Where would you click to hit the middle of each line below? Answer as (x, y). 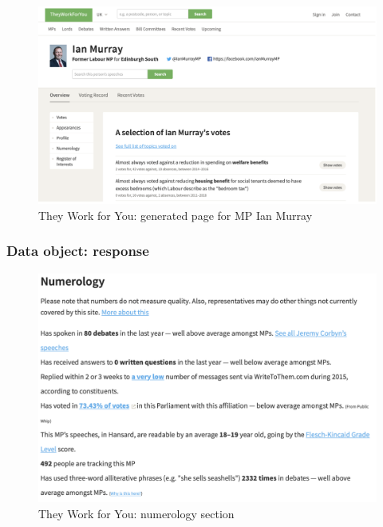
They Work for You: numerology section (136, 513)
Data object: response (78, 251)
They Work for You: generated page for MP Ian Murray (176, 215)
